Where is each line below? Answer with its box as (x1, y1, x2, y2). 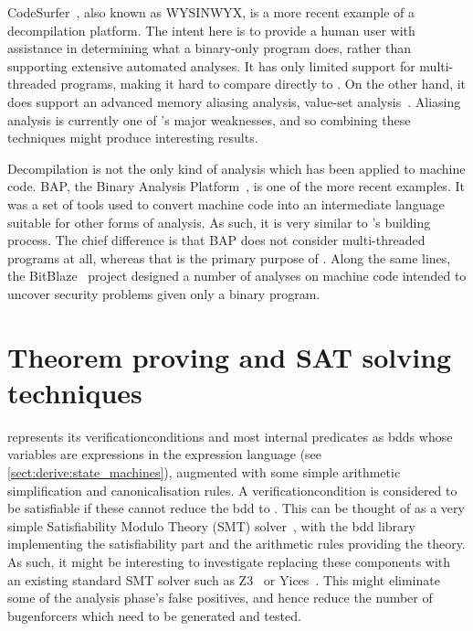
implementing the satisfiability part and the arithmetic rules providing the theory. (7, 534, 466, 553)
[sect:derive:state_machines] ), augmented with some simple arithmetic (7, 463, 401, 481)
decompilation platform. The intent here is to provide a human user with (7, 20, 415, 39)
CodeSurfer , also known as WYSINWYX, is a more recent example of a (7, 3, 415, 21)
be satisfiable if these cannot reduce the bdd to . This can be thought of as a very (7, 498, 465, 518)
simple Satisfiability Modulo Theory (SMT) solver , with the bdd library (7, 516, 415, 535)
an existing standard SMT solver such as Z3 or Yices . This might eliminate (7, 570, 440, 589)
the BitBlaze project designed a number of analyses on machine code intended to (7, 266, 467, 285)
